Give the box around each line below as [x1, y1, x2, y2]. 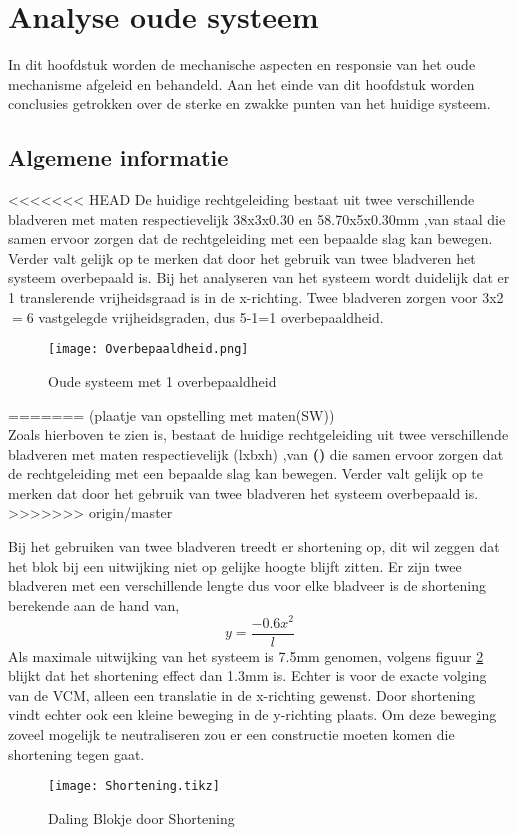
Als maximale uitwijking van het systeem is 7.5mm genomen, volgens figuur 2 [8, 645, 484, 666]
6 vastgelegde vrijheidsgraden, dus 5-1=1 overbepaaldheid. [26, 306, 384, 327]
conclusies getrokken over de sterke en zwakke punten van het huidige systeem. [8, 93, 491, 114]
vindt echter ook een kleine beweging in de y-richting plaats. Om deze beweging [8, 704, 497, 725]
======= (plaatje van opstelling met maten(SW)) [8, 404, 335, 425]
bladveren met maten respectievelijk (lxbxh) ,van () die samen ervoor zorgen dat [8, 443, 504, 464]
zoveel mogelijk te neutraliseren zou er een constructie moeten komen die [8, 723, 455, 744]
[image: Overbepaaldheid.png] [48, 342, 249, 357]
